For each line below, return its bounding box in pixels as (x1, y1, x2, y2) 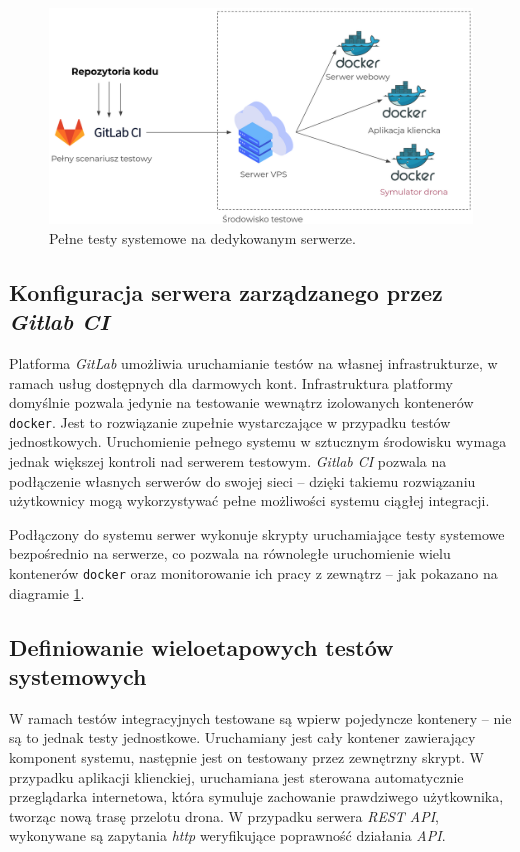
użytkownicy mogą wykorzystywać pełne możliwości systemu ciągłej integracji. (9, 490, 490, 511)
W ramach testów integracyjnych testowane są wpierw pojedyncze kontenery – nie (9, 707, 512, 728)
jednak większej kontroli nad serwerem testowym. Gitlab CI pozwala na (9, 450, 447, 471)
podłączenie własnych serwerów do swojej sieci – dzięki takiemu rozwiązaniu (9, 470, 476, 491)
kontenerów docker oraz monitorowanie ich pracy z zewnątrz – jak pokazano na (9, 562, 498, 583)
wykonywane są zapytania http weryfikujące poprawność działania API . (9, 825, 446, 846)
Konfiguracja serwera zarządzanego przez (9, 276, 443, 307)
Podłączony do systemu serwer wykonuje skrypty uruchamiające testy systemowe (9, 523, 505, 544)
